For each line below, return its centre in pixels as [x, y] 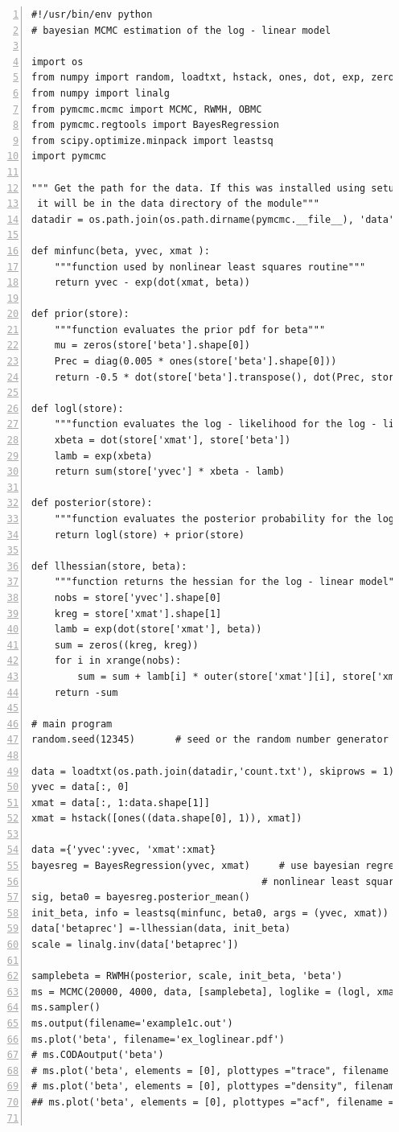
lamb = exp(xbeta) [103, 456]
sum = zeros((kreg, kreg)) [126, 645]
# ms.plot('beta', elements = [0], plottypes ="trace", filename [210, 1070]
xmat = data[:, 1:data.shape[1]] [121, 803]
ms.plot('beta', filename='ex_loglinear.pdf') [158, 1039]
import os [58, 62]
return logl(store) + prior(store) [149, 535]
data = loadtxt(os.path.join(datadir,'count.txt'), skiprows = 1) [213, 771]
